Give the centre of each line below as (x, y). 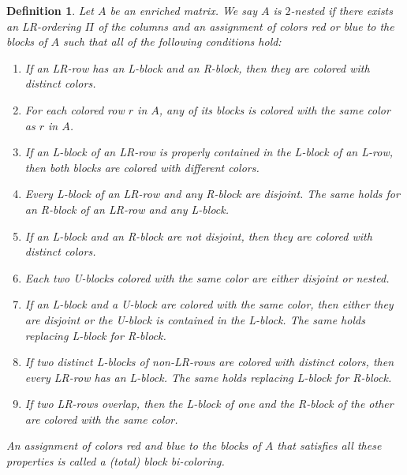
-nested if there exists (342, 10)
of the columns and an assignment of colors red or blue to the (246, 26)
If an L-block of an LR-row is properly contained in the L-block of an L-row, (209, 152)
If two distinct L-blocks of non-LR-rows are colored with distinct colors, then (209, 362)
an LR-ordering (44, 26)
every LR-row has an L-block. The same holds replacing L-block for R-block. (208, 377)
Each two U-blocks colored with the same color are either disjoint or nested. (207, 277)
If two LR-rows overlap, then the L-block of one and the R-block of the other (209, 404)
